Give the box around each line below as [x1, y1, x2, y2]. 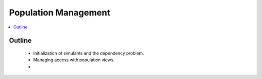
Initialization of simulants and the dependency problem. [33, 50, 144, 56]
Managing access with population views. [33, 57, 115, 63]
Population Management [9, 7, 111, 18]
